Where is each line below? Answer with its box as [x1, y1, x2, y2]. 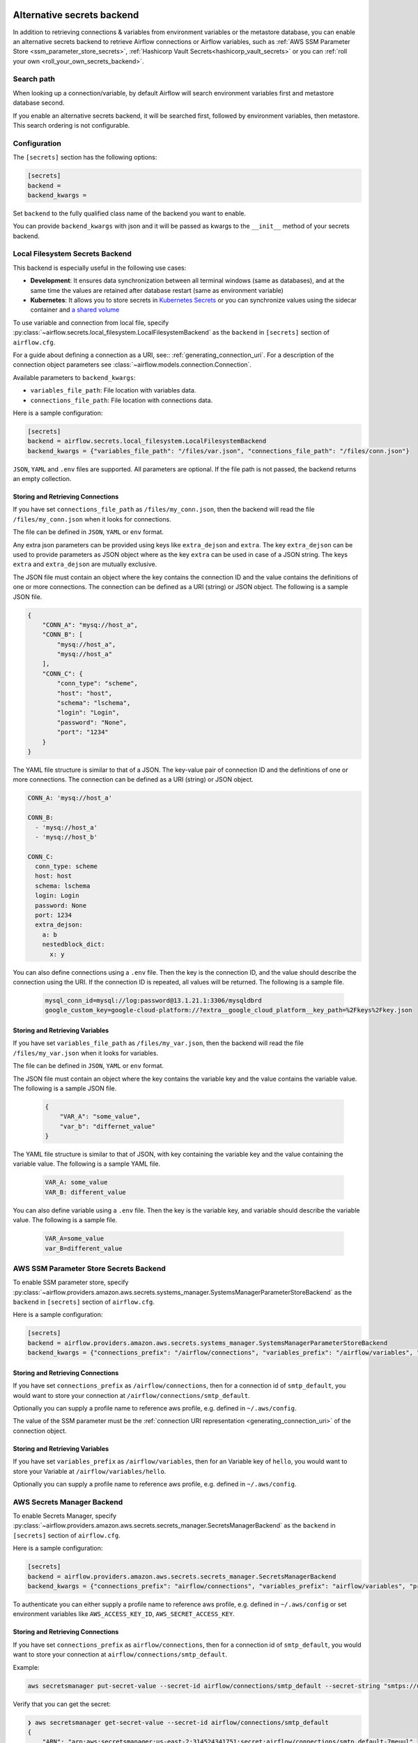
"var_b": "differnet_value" [59, 1122, 156, 1130]
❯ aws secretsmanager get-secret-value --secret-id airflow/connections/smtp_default [27, 1719, 329, 1726]
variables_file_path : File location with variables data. [30, 386, 196, 395]
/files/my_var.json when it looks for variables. [13, 1049, 159, 1057]
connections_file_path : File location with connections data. [30, 396, 213, 404]
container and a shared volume [30, 305, 120, 314]
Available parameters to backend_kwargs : [13, 373, 136, 381]
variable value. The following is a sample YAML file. [13, 1159, 160, 1168]
